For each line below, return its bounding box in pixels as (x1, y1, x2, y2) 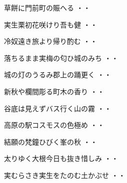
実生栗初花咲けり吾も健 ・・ (4, 19, 97, 29)
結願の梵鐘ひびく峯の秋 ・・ (4, 136, 97, 147)
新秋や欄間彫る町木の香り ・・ (4, 86, 104, 96)
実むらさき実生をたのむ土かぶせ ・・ (4, 170, 125, 180)
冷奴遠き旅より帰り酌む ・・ (4, 36, 97, 46)
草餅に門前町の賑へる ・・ (4, 2, 90, 12)
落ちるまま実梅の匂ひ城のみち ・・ (4, 52, 118, 63)
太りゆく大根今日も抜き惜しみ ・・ (4, 153, 118, 164)
